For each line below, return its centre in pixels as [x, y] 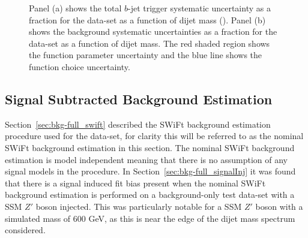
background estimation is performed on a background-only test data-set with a [150, 195]
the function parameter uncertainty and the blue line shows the [146, 55]
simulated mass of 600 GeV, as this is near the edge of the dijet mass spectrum [150, 218]
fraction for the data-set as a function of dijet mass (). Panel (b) [147, 19]
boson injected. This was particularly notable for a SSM [139, 206]
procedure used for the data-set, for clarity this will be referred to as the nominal [154, 136]
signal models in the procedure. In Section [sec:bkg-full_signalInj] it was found [150, 171]
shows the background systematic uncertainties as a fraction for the [153, 31]
